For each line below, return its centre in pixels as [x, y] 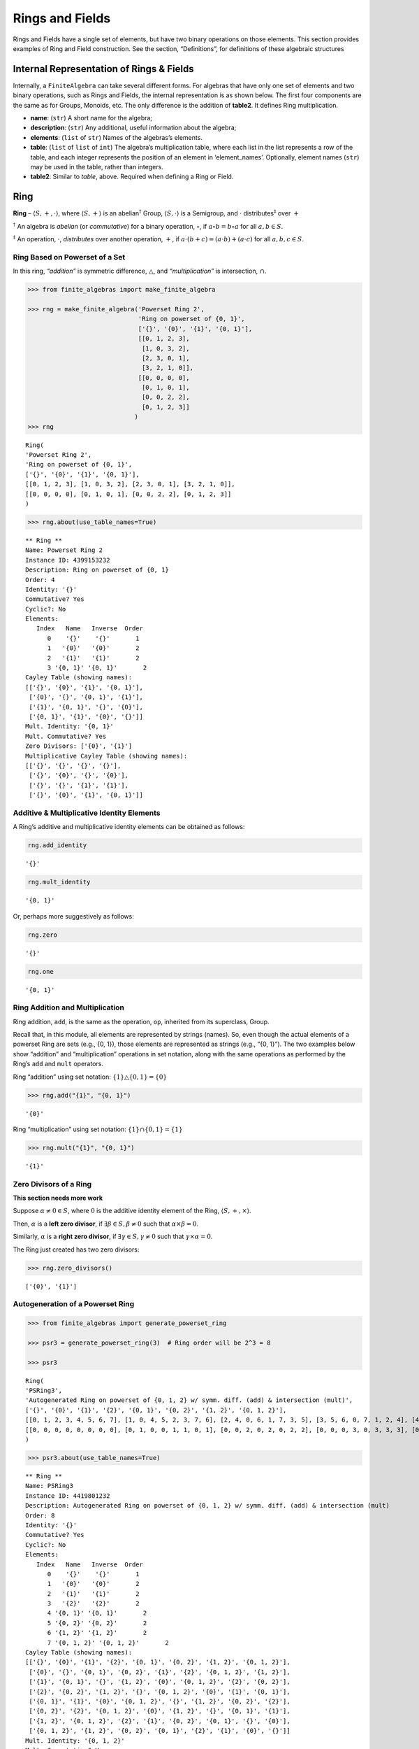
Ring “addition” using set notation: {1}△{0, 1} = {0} [90, 1077]
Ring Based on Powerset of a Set [69, 257]
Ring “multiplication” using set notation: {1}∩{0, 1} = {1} [98, 1129]
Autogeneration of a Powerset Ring [74, 1304]
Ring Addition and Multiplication [69, 1007]
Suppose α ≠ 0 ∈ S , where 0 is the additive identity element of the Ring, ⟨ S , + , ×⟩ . [132, 1211]
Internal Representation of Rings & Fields [104, 69]
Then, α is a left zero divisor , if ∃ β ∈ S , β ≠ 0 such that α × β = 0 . [106, 1224]
